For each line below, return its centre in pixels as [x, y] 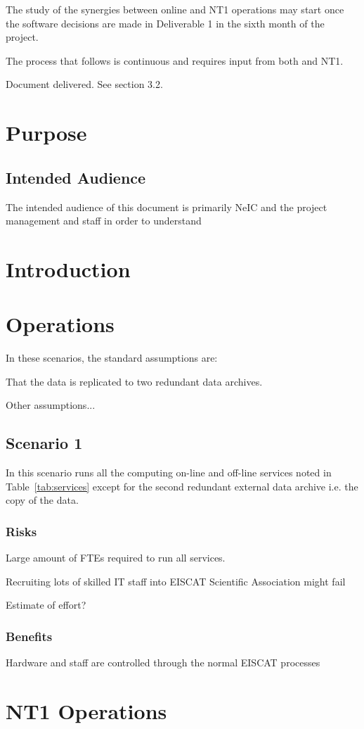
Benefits [29, 636]
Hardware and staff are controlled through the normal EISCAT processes [163, 663]
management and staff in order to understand [104, 221]
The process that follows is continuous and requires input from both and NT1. [175, 60]
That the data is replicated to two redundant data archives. [134, 381]
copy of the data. [42, 500]
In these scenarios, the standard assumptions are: [112, 358]
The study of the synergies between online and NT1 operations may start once [175, 9]
